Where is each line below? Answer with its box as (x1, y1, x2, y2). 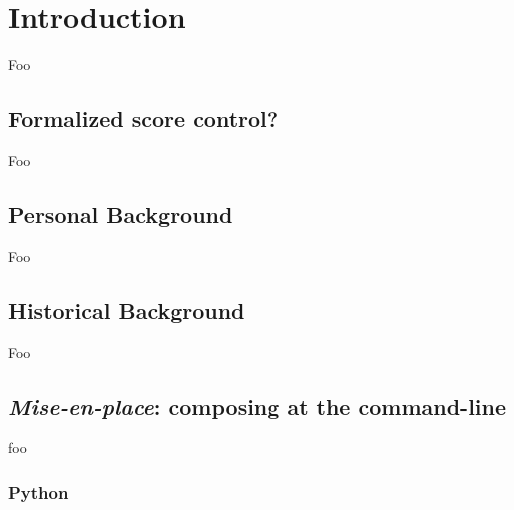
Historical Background (8, 294, 245, 325)
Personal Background (8, 198, 233, 229)
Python (8, 479, 69, 504)
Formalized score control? (8, 103, 279, 134)
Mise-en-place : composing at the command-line (8, 390, 507, 421)
